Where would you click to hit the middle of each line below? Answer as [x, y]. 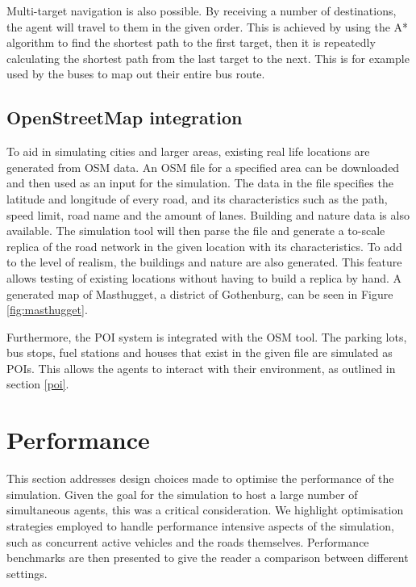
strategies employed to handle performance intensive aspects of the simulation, [200, 525]
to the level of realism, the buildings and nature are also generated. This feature [204, 262]
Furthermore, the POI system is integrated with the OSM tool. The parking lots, [207, 336]
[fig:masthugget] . [47, 310]
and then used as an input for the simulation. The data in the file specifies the [200, 183]
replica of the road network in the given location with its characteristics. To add [204, 246]
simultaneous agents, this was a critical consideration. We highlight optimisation [205, 510]
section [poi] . [38, 384]
